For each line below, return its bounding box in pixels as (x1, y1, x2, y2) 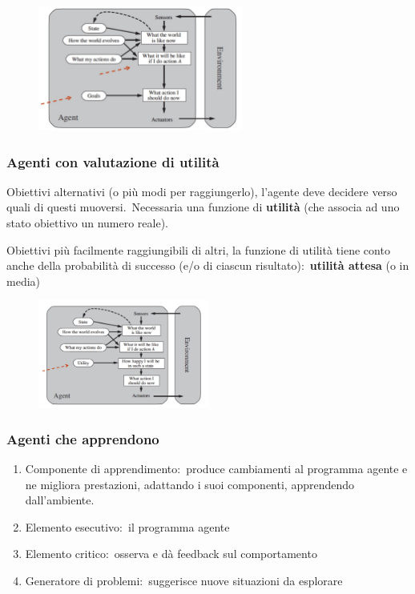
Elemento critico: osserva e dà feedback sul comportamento (25, 545, 317, 562)
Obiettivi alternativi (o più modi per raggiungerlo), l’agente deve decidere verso (6, 183, 397, 199)
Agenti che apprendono (6, 428, 159, 448)
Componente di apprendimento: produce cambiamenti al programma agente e (25, 460, 408, 476)
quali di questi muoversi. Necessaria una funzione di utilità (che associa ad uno (6, 199, 400, 215)
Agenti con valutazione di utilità (6, 151, 220, 171)
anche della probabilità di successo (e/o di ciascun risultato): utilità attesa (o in (6, 257, 409, 274)
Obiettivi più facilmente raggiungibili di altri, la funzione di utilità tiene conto (6, 241, 390, 258)
